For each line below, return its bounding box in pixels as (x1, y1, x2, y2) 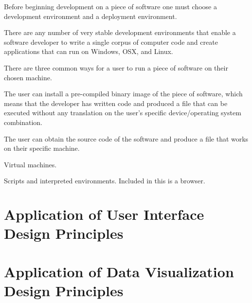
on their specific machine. (4, 143, 80, 153)
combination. (4, 117, 42, 127)
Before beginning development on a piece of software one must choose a (4, 1, 217, 11)
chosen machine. (4, 72, 52, 82)
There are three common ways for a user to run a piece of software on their (4, 62, 228, 72)
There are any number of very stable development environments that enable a (4, 27, 236, 37)
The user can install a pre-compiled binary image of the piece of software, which (4, 89, 243, 99)
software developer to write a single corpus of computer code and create (4, 36, 218, 47)
